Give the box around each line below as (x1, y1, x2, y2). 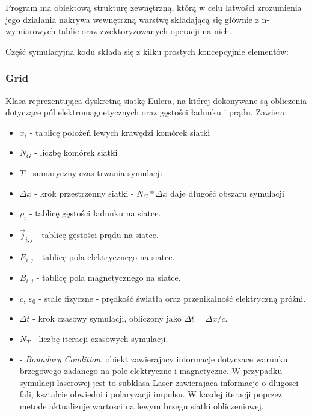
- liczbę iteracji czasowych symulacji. (33, 332, 168, 345)
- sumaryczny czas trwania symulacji (27, 166, 162, 179)
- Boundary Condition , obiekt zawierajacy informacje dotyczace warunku (19, 352, 288, 365)
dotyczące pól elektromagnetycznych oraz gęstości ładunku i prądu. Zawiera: (5, 106, 287, 118)
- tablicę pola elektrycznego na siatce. (36, 250, 175, 263)
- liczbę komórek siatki (34, 146, 118, 159)
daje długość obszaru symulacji (170, 186, 284, 199)
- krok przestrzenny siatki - (34, 186, 134, 199)
